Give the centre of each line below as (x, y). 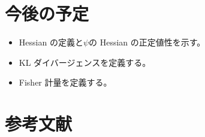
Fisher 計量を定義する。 (65, 82)
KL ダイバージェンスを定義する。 (85, 62)
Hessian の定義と (51, 42)
